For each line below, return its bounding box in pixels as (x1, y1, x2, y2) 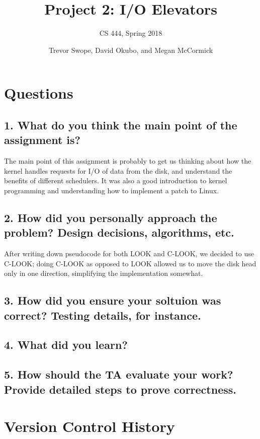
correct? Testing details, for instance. (4, 307, 201, 323)
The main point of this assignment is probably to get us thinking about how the (4, 156, 251, 166)
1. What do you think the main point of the (4, 117, 237, 132)
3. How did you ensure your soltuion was (4, 292, 221, 308)
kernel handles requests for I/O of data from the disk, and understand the (4, 165, 232, 176)
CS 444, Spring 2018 (99, 28, 162, 38)
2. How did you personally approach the (4, 209, 217, 225)
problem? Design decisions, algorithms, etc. (4, 225, 234, 240)
